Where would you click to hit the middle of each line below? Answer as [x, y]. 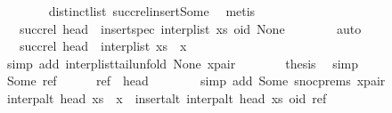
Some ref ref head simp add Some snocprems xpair [196, 81]
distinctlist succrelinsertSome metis [152, 11]
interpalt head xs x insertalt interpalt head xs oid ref [167, 97]
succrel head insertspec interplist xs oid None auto [190, 28]
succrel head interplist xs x [103, 46]
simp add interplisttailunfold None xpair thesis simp [183, 63]
